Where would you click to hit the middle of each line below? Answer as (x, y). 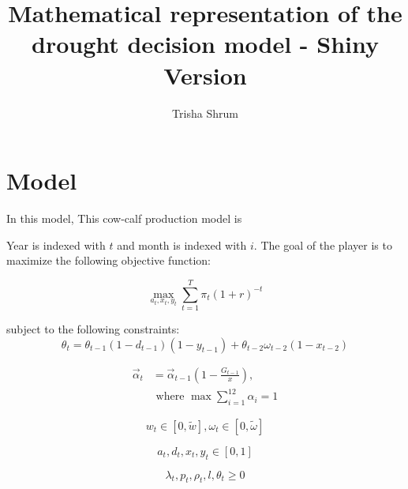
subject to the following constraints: (93, 328)
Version (205, 75)
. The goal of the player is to (323, 244)
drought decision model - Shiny (205, 44)
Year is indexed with (56, 244)
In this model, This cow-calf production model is (124, 218)
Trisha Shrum (205, 113)
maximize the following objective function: (109, 260)
